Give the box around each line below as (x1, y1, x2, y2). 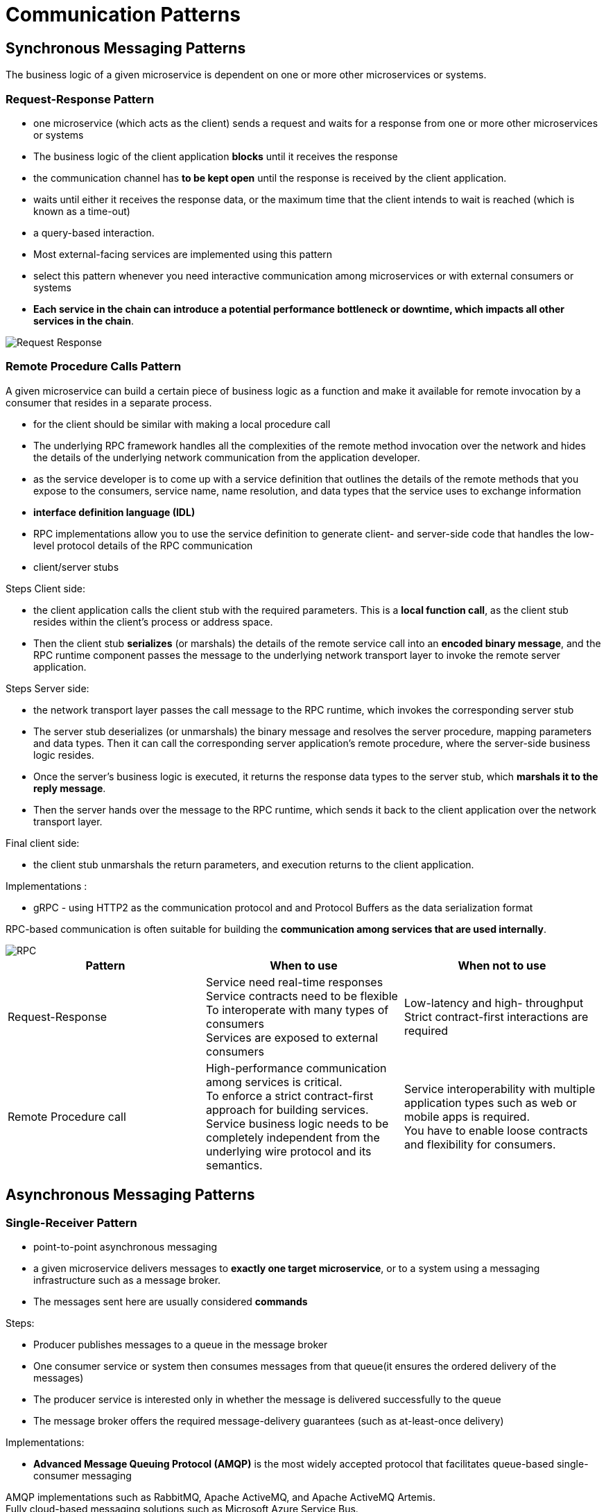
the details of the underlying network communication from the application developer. (33, 451, 420, 463)
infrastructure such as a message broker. (33, 1273, 221, 1286)
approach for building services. (205, 1102, 369, 1117)
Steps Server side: (6, 682, 89, 694)
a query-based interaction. (33, 226, 155, 239)
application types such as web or (404, 1095, 577, 1110)
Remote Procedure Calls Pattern (6, 359, 182, 374)
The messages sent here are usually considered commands (33, 1295, 308, 1307)
